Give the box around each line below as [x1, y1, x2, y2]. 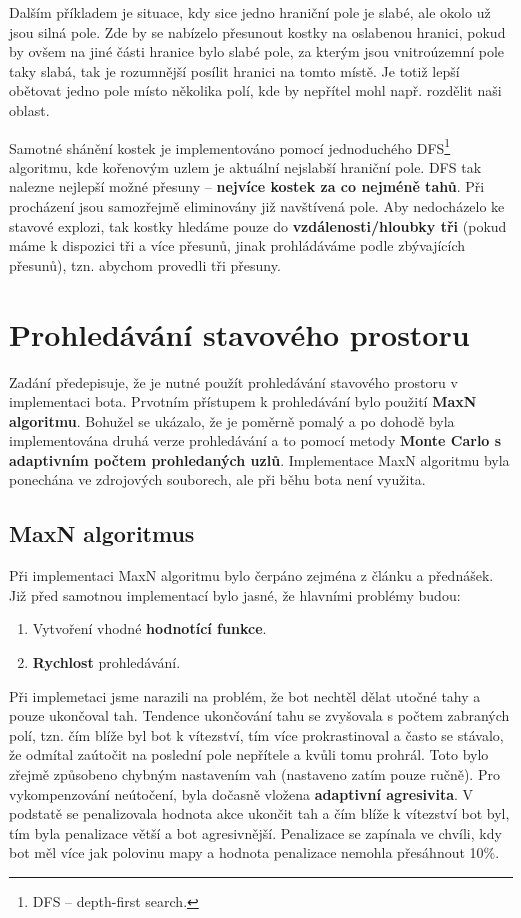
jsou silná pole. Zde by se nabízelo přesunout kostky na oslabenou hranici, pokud [9, 21, 506, 42]
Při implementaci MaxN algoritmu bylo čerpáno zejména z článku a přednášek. [9, 565, 494, 586]
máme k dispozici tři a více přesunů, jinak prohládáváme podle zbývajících [9, 235, 466, 256]
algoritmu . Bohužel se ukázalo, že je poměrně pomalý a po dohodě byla [9, 410, 455, 431]
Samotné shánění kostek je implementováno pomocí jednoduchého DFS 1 [9, 134, 451, 158]
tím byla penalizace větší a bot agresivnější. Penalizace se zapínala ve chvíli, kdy [9, 822, 502, 843]
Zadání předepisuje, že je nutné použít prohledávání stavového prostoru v [9, 371, 458, 392]
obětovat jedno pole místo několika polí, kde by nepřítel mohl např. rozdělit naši [9, 80, 502, 101]
